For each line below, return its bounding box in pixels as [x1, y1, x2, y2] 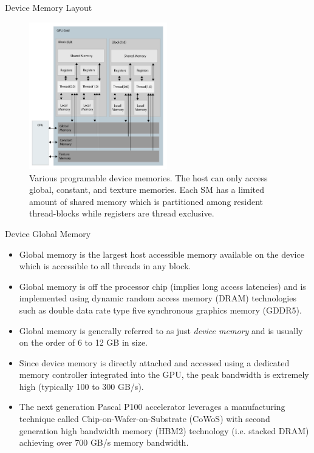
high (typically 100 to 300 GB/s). [19, 380, 144, 392]
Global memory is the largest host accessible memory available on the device [19, 247, 304, 260]
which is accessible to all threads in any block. [19, 260, 191, 272]
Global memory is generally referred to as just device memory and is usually [19, 324, 303, 337]
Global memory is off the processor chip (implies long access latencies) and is [19, 280, 306, 292]
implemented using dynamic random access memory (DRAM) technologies [19, 292, 296, 304]
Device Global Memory [5, 227, 91, 240]
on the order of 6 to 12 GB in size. [19, 336, 148, 349]
